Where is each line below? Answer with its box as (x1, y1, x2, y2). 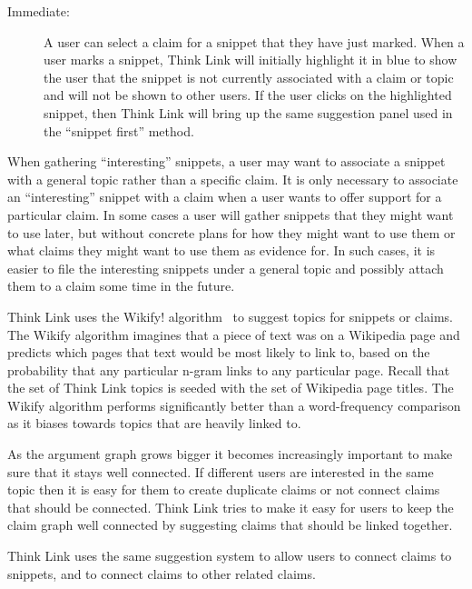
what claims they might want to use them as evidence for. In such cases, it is (7, 241, 436, 260)
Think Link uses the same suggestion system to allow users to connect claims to (7, 546, 452, 565)
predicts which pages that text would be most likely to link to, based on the (7, 343, 430, 362)
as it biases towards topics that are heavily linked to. (7, 414, 301, 433)
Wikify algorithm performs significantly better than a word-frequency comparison (7, 395, 461, 414)
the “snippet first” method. (44, 121, 194, 140)
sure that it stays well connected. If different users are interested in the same (7, 462, 434, 481)
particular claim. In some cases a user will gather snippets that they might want (7, 205, 454, 224)
